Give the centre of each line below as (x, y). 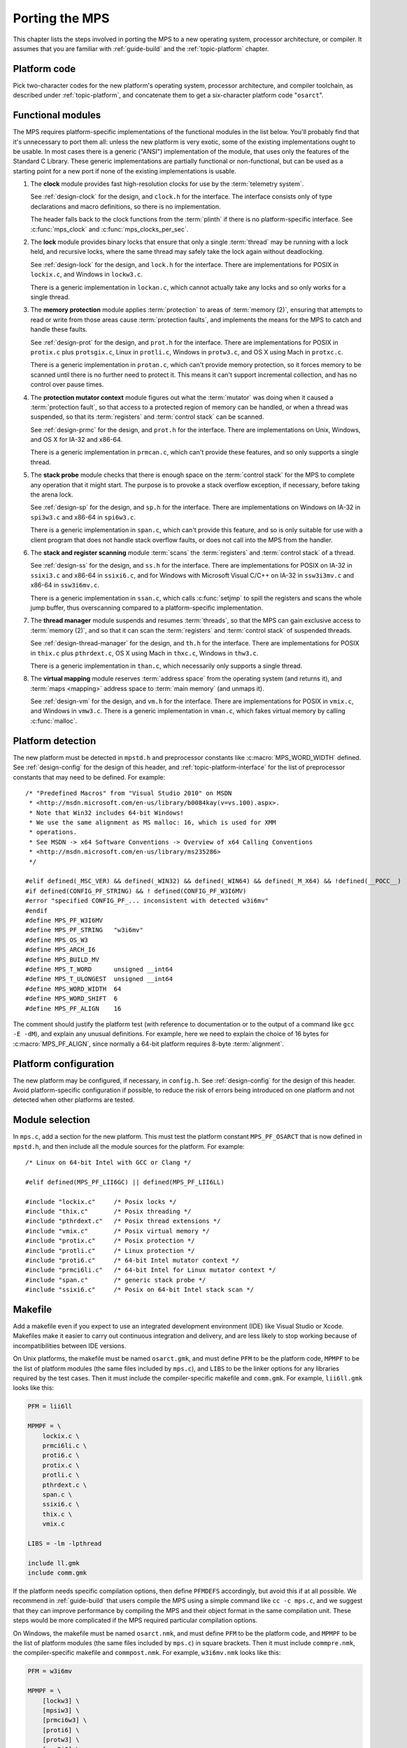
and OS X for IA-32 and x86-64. (76, 440)
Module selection (52, 1120)
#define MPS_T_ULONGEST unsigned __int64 (99, 979)
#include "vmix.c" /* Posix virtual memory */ (117, 1231)
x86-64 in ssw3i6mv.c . (65, 585)
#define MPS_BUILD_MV (62, 959)
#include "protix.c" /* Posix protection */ (110, 1241)
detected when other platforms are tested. (74, 1100)
